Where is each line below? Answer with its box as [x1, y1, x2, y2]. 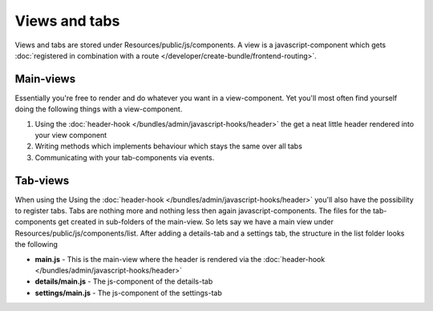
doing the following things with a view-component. [14, 104, 183, 114]
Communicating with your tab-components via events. [34, 152, 215, 162]
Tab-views [14, 173, 70, 188]
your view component [34, 131, 107, 140]
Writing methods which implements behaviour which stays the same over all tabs [34, 141, 302, 151]
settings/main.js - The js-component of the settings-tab [34, 288, 222, 297]
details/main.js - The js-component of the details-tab [34, 277, 213, 286]
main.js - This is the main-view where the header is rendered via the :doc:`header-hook [34, 254, 326, 264]
